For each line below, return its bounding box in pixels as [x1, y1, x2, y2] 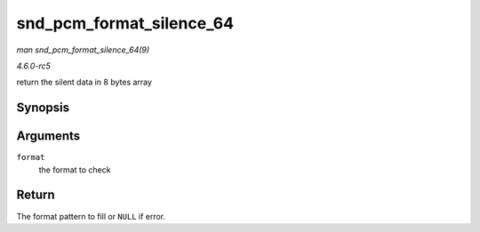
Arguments [16, 129, 81, 144]
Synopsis [16, 100, 70, 116]
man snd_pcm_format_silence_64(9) [16, 44, 150, 55]
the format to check [38, 164, 111, 175]
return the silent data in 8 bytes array [16, 76, 153, 88]
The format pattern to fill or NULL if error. [16, 211, 166, 221]
